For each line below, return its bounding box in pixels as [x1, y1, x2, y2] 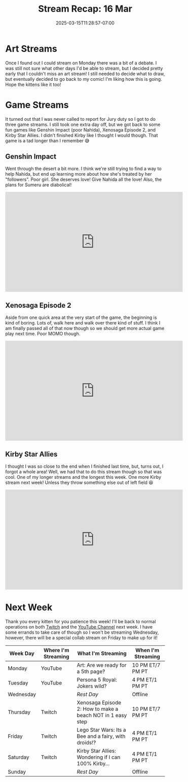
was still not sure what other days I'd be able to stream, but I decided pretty [5, 65, 163, 71]
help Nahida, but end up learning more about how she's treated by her [5, 171, 152, 177]
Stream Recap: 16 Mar [37, 3, 133, 15]
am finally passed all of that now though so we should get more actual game [5, 325, 165, 332]
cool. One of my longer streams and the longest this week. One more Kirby [5, 474, 161, 480]
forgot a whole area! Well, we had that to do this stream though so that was [5, 469, 162, 475]
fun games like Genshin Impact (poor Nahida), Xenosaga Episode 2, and [5, 126, 156, 133]
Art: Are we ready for [77, 662, 127, 668]
